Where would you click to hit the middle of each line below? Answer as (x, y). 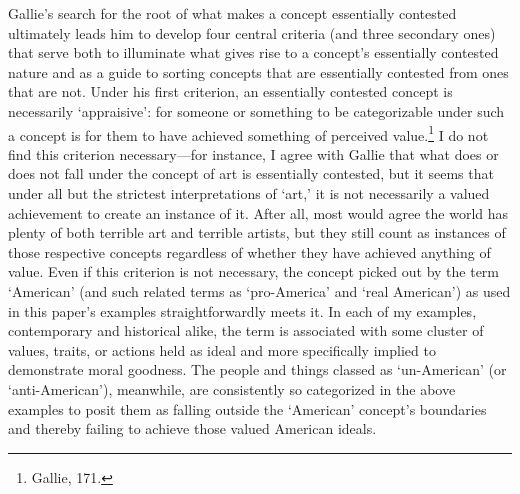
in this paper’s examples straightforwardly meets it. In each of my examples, (242, 310)
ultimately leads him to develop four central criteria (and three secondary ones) (252, 32)
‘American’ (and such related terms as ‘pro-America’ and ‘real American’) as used (259, 290)
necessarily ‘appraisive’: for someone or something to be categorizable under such (256, 110)
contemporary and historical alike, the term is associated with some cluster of (246, 330)
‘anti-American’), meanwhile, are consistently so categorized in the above (232, 388)
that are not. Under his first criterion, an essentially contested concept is (230, 91)
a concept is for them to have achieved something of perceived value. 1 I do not (248, 133)
